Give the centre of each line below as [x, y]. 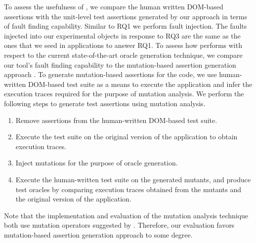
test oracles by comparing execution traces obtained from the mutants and [128, 189]
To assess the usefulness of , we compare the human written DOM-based [114, 6]
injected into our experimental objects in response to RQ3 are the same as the [122, 35]
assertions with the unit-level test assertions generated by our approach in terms [126, 16]
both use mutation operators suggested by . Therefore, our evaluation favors [119, 225]
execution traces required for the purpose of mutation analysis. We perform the [124, 94]
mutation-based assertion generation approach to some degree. [98, 234]
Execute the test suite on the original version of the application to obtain [127, 137]
